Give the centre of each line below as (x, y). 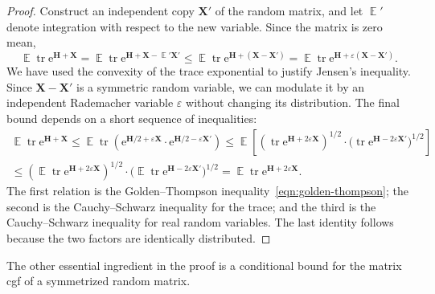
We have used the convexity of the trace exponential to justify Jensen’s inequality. (209, 71)
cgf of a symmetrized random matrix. (98, 281)
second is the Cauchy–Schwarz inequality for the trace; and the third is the (191, 206)
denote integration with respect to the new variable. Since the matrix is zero (195, 26)
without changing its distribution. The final (293, 102)
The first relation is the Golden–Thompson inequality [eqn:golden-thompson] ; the (207, 191)
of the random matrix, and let (289, 10)
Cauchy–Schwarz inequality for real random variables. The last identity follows (200, 222)
